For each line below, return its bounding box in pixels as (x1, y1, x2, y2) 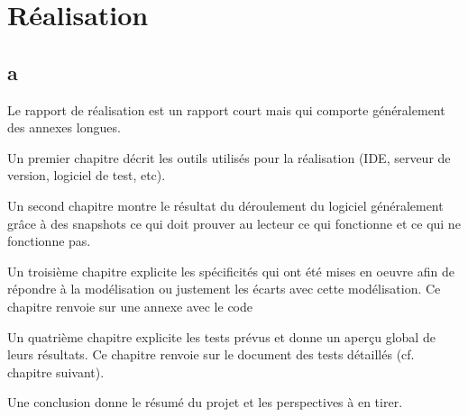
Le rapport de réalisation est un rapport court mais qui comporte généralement (7, 100, 445, 119)
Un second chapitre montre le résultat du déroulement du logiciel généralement (7, 195, 444, 214)
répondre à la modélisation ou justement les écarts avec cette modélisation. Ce (7, 279, 441, 298)
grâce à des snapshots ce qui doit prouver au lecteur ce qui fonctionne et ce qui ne (7, 213, 461, 232)
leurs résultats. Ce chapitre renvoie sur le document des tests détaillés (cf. (7, 345, 415, 364)
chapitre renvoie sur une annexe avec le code (7, 296, 252, 315)
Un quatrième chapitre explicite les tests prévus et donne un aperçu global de (7, 327, 436, 346)
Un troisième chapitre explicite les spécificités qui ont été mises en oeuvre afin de (7, 261, 454, 280)
